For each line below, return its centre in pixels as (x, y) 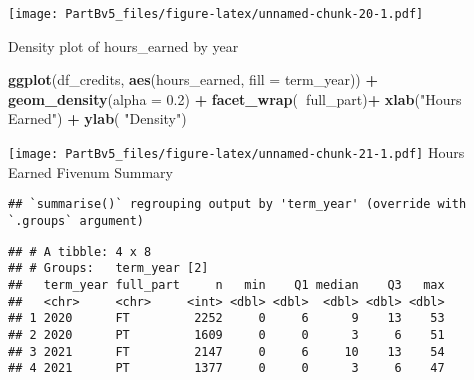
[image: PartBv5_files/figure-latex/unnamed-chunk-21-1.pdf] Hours (236, 152)
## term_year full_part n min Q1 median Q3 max (226, 284)
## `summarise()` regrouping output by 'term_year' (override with (237, 204)
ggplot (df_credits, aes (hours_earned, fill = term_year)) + (193, 79)
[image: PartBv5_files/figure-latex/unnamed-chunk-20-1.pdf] (216, 14)
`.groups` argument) (76, 220)
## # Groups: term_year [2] (108, 268)
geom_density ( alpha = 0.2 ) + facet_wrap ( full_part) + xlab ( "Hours (235, 98)
